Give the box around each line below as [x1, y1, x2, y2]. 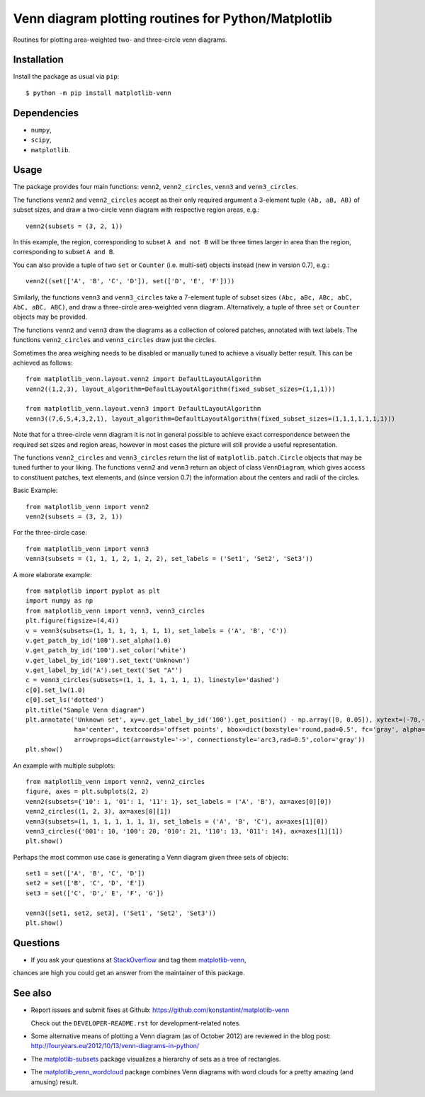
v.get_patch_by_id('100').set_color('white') [25, 647, 187, 654]
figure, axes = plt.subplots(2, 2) [25, 788, 149, 796]
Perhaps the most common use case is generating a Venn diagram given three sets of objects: [13, 853, 289, 861]
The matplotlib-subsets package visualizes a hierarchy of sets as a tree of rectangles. [30, 1055, 281, 1063]
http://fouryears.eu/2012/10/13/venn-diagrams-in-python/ [30, 1042, 200, 1050]
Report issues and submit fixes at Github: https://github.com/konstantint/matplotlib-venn [30, 1006, 290, 1014]
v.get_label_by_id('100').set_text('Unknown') [25, 656, 191, 664]
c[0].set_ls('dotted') [25, 696, 105, 704]
